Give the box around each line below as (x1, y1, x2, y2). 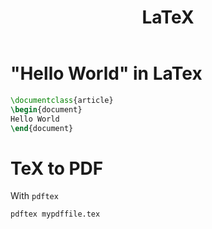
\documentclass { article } (10, 95, 114, 105)
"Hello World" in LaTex (10, 62, 203, 85)
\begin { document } (10, 104, 83, 115)
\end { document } (10, 123, 74, 133)
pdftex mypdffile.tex (10, 209, 101, 220)
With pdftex (10, 190, 59, 202)
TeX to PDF (10, 157, 104, 180)
